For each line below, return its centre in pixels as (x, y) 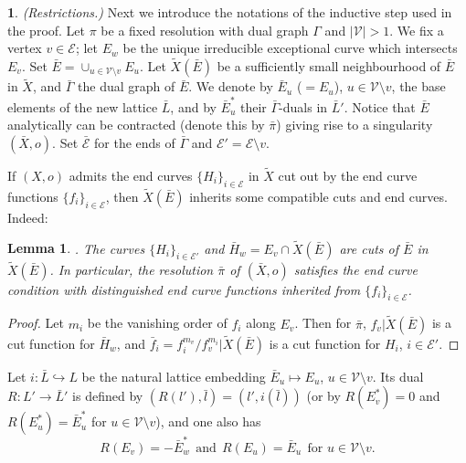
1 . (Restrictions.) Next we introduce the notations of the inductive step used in (230, 12)
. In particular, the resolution (132, 269)
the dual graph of (127, 86)
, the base (418, 86)
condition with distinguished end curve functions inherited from (184, 289)
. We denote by (231, 86)
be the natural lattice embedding (174, 376)
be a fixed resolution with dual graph (205, 30)
